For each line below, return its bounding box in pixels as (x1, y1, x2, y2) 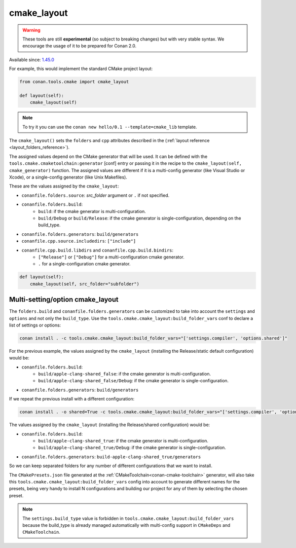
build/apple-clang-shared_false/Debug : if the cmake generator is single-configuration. (38, 378, 229, 384)
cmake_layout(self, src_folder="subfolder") (30, 281, 140, 287)
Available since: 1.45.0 (9, 57, 54, 63)
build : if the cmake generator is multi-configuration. (38, 208, 146, 214)
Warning (22, 27, 40, 33)
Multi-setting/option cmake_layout (9, 295, 118, 304)
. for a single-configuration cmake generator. (38, 261, 131, 267)
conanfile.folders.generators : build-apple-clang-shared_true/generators (21, 454, 201, 460)
